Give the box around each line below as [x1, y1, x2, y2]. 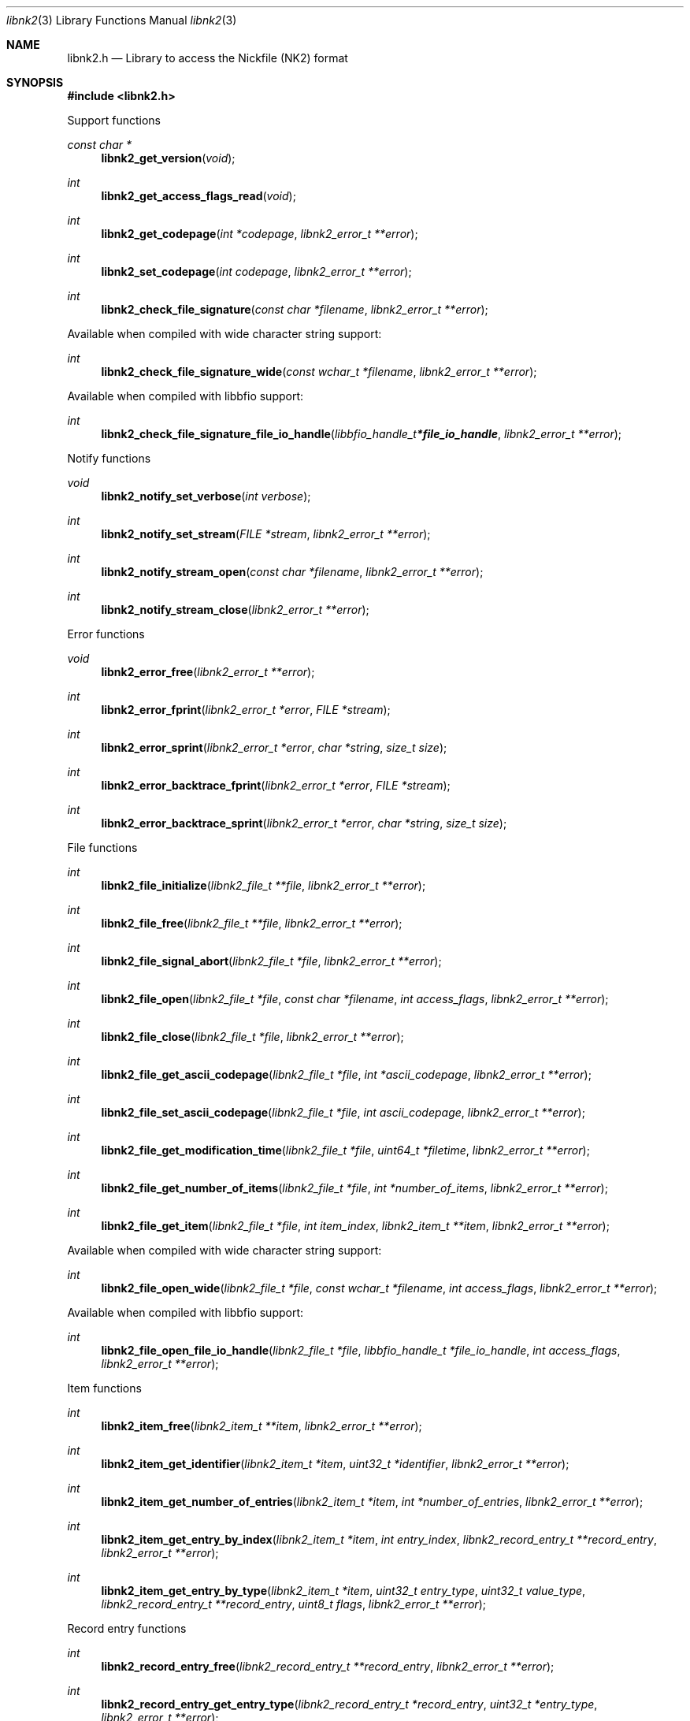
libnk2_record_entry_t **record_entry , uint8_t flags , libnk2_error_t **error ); [101, 1597, 486, 1611]
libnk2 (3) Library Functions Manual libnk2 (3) [6, 13, 237, 27]
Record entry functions [67, 1622, 187, 1635]
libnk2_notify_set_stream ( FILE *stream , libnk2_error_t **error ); [101, 527, 431, 541]
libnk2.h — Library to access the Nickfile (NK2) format [67, 51, 348, 65]
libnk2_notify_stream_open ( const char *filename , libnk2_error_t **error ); [101, 565, 484, 578]
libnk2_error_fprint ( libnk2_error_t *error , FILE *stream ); [101, 703, 391, 716]
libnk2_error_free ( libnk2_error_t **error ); [101, 665, 315, 678]
